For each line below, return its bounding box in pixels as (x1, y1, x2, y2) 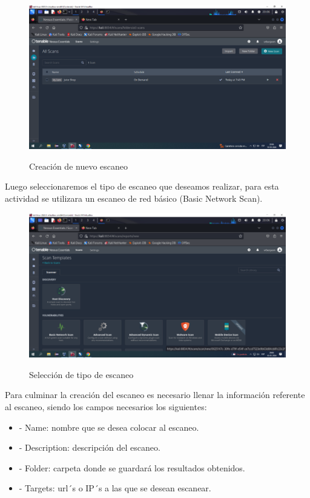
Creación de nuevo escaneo (29, 159, 128, 172)
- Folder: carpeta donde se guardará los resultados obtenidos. (19, 461, 245, 474)
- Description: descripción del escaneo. (19, 441, 160, 454)
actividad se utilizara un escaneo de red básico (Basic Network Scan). (5, 191, 263, 204)
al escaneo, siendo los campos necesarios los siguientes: (5, 400, 207, 413)
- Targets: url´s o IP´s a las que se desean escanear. (19, 482, 211, 494)
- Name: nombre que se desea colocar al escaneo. (19, 420, 199, 433)
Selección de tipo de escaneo (29, 368, 134, 380)
